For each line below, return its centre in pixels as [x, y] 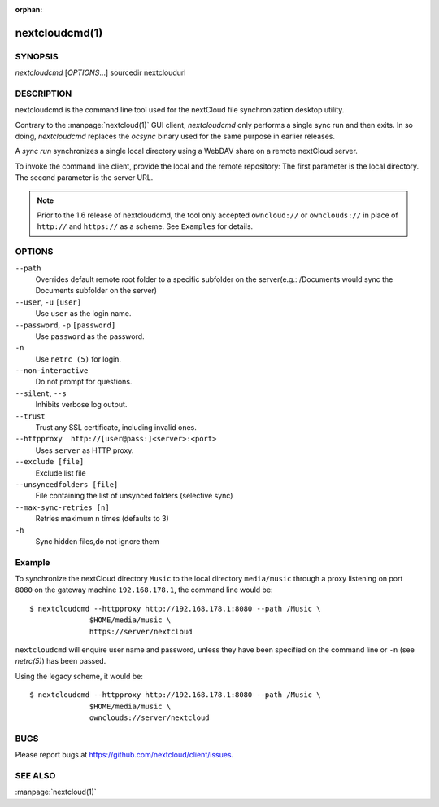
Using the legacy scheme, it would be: [79, 676]
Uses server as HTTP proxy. [85, 450]
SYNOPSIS [37, 56]
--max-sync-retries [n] [62, 507]
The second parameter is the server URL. [84, 178]
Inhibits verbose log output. [81, 405]
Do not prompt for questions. [84, 382]
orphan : [29, 9]
